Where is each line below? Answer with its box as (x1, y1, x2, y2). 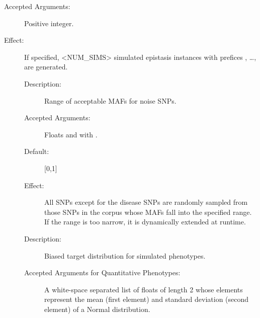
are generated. (24, 61, 68, 72)
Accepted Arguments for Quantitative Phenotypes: (24, 267, 181, 278)
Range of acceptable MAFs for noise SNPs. (44, 95, 177, 106)
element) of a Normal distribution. (44, 303, 150, 314)
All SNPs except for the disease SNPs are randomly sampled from (44, 197, 248, 207)
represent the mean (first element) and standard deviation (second (44, 294, 249, 304)
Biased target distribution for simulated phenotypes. (44, 250, 206, 261)
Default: (24, 146, 49, 156)
